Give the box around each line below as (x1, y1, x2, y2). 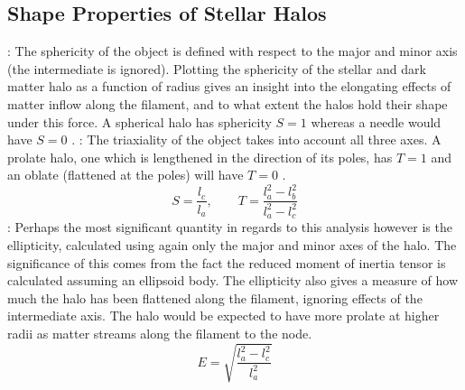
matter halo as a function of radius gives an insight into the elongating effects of (7, 77, 451, 96)
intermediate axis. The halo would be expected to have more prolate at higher (7, 306, 440, 325)
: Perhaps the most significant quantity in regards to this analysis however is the (7, 218, 452, 237)
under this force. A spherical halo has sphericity (7, 112, 272, 131)
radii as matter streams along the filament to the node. (7, 323, 312, 342)
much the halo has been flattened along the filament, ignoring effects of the (7, 288, 423, 307)
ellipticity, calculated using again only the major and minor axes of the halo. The (7, 235, 457, 254)
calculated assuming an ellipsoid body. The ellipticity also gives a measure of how (7, 271, 459, 290)
